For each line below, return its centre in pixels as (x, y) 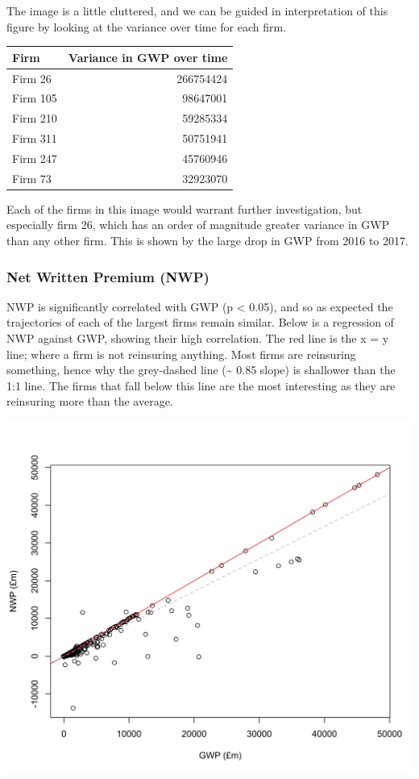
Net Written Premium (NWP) (108, 276)
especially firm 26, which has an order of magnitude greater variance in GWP (198, 225)
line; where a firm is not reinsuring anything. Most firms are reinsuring (181, 354)
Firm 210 (35, 118)
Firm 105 (35, 98)
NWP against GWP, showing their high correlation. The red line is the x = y (198, 338)
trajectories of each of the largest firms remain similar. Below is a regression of (200, 322)
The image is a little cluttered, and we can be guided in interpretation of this (197, 10)
